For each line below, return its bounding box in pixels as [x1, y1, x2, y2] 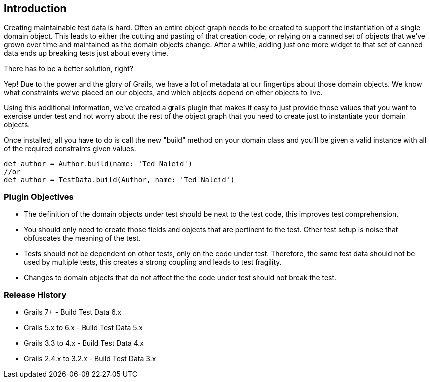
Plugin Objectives [4, 191, 74, 202]
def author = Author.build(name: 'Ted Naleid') [4, 160, 193, 168]
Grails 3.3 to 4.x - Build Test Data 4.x [24, 338, 144, 347]
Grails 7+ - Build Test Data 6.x [24, 307, 122, 316]
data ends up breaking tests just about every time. [4, 49, 168, 58]
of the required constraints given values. [4, 144, 136, 153]
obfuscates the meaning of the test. [24, 234, 141, 243]
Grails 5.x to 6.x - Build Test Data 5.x [24, 323, 143, 332]
